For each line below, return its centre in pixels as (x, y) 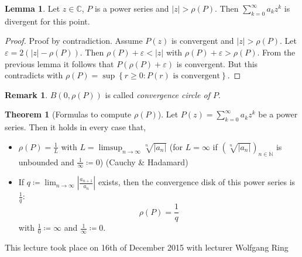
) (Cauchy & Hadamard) (144, 162)
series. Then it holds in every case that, (75, 127)
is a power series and (132, 8)
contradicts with (34, 75)
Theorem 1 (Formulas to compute (68, 114)
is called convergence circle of (157, 94)
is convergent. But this (217, 63)
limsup (111, 147)
